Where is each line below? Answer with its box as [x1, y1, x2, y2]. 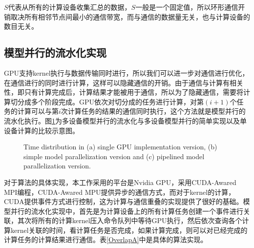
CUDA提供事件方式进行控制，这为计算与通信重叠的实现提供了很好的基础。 [4, 196, 243, 207]
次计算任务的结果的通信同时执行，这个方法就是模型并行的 [61, 106, 246, 116]
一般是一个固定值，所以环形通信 [135, 2, 238, 12]
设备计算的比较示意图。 [4, 125, 79, 135]
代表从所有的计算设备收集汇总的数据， [8, 2, 131, 12]
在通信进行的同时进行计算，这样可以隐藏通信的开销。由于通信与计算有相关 [4, 77, 243, 87]
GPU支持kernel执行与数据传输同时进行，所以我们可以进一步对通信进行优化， [4, 67, 249, 78]
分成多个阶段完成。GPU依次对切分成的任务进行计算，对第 [17, 96, 204, 106]
